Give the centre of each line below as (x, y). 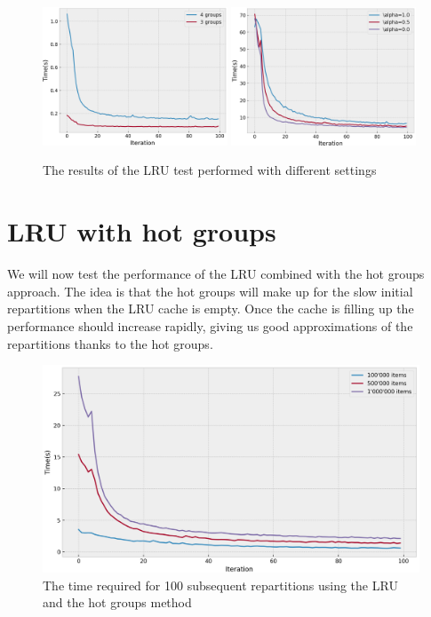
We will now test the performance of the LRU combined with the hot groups (216, 274)
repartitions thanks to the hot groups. (110, 343)
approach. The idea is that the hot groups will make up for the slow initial (210, 291)
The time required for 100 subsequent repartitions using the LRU (220, 585)
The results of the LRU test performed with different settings (210, 170)
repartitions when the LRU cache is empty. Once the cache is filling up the (211, 308)
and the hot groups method (117, 602)
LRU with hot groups (142, 231)
